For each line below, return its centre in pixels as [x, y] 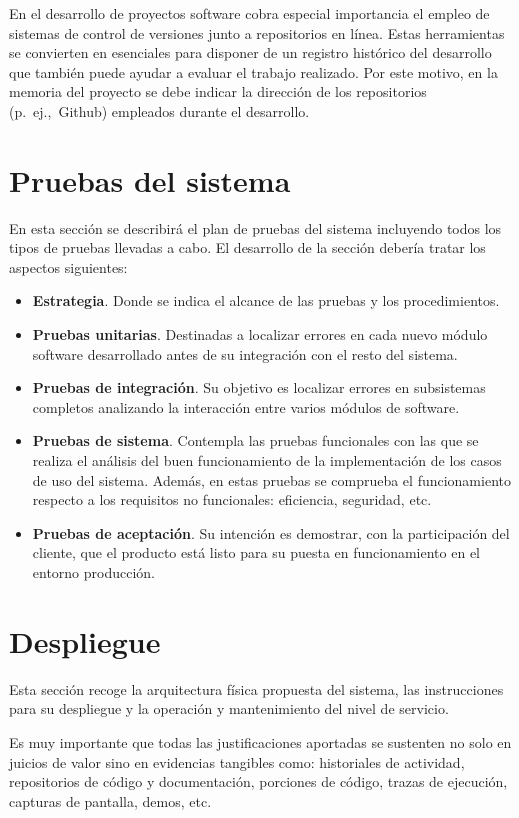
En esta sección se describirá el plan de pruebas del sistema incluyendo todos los [255, 227]
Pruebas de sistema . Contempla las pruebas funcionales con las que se [255, 440]
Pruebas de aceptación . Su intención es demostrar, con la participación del [271, 532]
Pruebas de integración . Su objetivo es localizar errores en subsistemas [259, 387]
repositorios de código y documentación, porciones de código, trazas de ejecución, [258, 781]
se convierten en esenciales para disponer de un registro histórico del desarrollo [250, 52]
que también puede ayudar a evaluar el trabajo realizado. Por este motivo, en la [253, 71]
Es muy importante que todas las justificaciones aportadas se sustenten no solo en [260, 741]
